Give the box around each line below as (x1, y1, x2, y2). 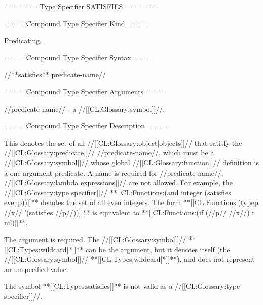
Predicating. (4, 35, 42, 46)
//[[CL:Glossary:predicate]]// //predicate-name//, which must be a (4, 147, 214, 158)
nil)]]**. (4, 217, 28, 227)
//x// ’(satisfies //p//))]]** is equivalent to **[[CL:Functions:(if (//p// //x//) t (4, 207, 255, 217)
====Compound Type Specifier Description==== (4, 120, 167, 131)
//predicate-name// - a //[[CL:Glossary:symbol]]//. (4, 103, 165, 114)
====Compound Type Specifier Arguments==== (4, 86, 166, 96)
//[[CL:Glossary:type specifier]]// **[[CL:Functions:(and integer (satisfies (4, 187, 231, 197)
